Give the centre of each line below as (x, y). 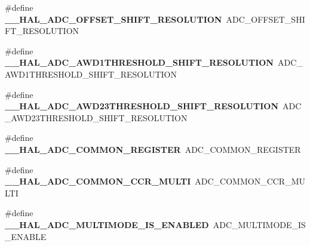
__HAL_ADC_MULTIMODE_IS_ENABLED (107, 224)
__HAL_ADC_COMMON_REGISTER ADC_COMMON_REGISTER (153, 149)
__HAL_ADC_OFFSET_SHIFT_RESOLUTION (113, 19)
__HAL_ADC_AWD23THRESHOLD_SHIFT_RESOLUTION (142, 106)
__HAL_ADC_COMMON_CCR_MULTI (98, 181)
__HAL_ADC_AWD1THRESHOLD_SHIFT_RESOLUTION (139, 62)
